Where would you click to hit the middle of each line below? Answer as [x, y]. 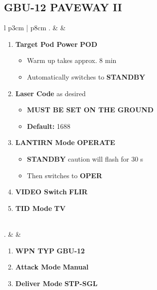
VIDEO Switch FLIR [52, 192]
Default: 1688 [49, 126]
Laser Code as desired [51, 93]
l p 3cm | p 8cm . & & [35, 28]
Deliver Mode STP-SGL [56, 283]
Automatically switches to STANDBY [86, 76]
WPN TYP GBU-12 [50, 250]
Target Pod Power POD [56, 44]
